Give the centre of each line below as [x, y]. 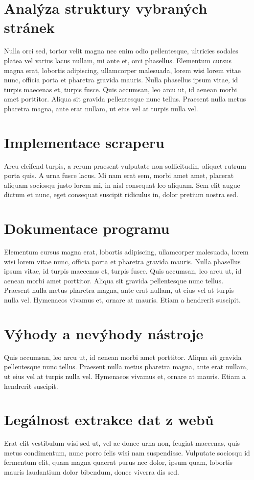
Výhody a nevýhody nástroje [104, 333]
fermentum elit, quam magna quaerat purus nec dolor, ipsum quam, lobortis [118, 462]
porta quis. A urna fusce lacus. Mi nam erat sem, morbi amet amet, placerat [119, 175]
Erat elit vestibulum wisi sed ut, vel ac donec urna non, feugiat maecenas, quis [122, 443]
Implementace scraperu [84, 142]
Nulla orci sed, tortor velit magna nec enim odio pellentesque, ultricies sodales [121, 51]
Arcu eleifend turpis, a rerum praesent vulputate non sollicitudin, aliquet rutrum [125, 165]
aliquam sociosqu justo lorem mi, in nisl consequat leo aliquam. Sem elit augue [122, 185]
